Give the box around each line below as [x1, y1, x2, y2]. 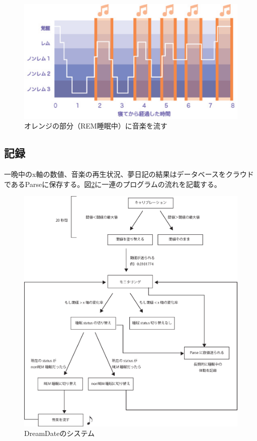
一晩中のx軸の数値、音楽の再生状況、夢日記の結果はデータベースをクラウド [4, 169, 254, 179]
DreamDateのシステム [24, 428, 95, 438]
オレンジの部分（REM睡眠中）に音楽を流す [24, 120, 167, 131]
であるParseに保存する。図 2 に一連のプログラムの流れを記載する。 [4, 178, 221, 189]
